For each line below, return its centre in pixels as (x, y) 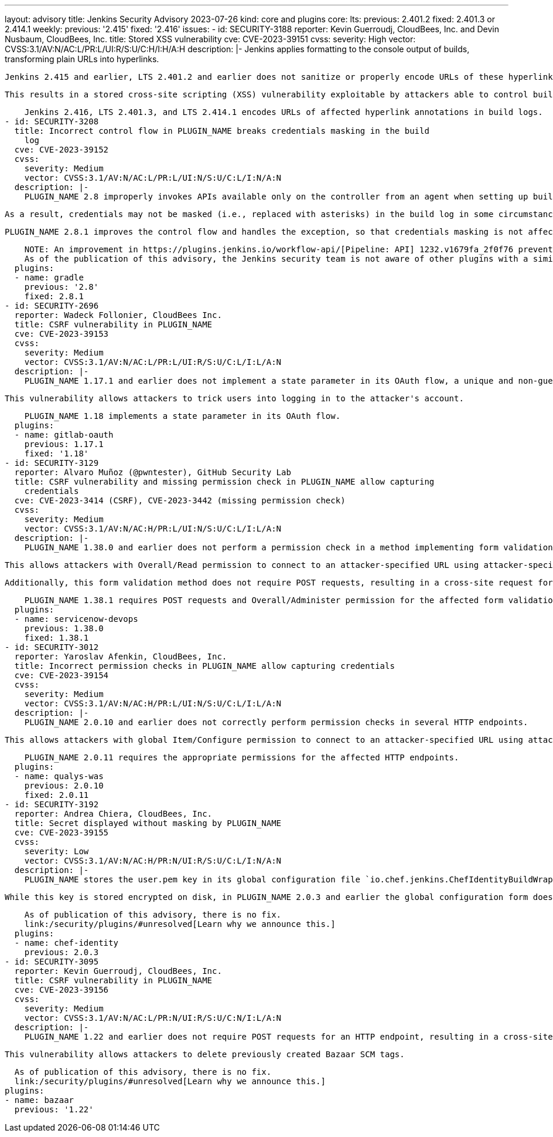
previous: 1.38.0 (64, 628)
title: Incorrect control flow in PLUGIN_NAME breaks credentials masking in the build (222, 131)
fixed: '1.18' (57, 454)
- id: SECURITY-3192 (52, 804)
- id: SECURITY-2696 (52, 306)
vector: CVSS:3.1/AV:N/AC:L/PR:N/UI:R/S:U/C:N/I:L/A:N (153, 1018)
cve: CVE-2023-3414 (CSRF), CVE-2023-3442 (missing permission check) (180, 500)
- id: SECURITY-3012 (52, 647)
